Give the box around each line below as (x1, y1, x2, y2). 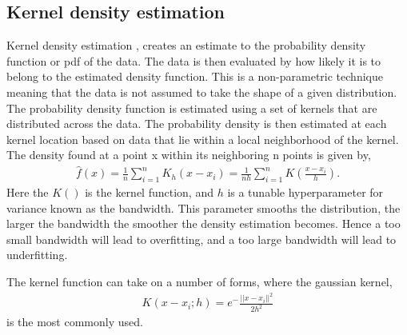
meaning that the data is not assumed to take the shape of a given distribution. (6, 83, 397, 100)
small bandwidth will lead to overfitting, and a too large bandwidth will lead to (6, 230, 397, 247)
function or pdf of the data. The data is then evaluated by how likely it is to (6, 52, 381, 69)
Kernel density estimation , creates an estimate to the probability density (6, 37, 366, 54)
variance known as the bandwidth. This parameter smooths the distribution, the (6, 199, 401, 216)
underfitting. (6, 246, 68, 263)
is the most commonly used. (6, 313, 143, 330)
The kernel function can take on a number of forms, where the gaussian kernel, (6, 273, 393, 289)
